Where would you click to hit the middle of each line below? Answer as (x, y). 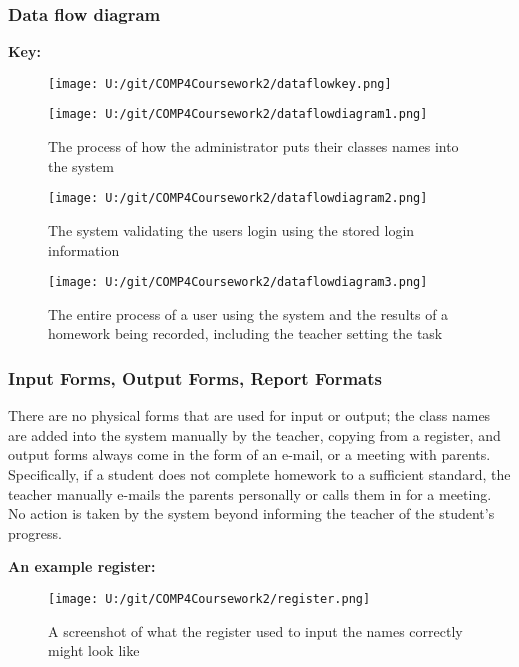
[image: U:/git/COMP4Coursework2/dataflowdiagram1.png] (238, 114)
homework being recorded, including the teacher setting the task (245, 333)
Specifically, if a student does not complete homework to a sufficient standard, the (259, 474)
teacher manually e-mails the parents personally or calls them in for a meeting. (250, 493)
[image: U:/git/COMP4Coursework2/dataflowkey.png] (220, 83)
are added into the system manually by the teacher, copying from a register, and (254, 434)
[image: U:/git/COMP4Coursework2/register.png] (209, 598)
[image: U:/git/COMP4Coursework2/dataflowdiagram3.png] (238, 282)
